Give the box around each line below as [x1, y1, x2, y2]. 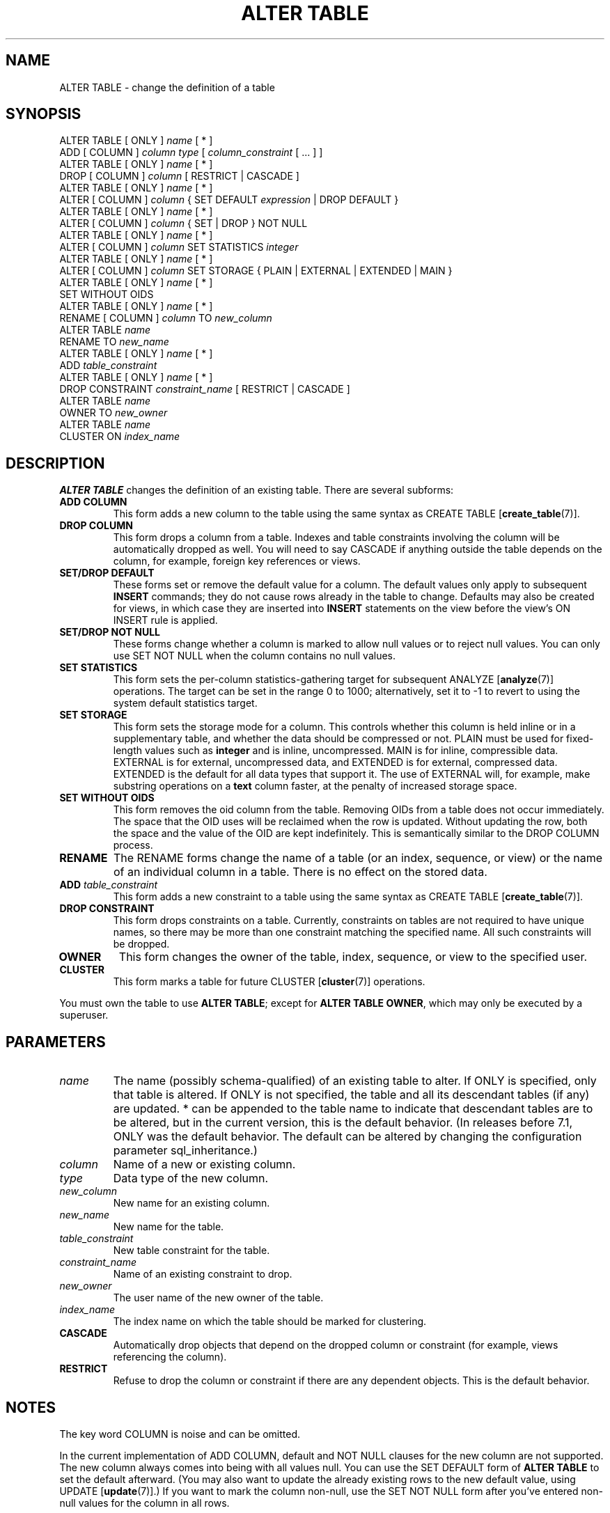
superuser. [59, 1009, 109, 1021]
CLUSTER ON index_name [59, 430, 180, 443]
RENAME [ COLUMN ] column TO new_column [59, 312, 272, 324]
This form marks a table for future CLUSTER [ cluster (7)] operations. [113, 975, 425, 988]
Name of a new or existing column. [113, 1157, 296, 1172]
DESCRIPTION [6, 454, 105, 472]
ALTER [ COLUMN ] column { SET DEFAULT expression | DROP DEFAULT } [59, 194, 399, 206]
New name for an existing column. [113, 1197, 270, 1209]
